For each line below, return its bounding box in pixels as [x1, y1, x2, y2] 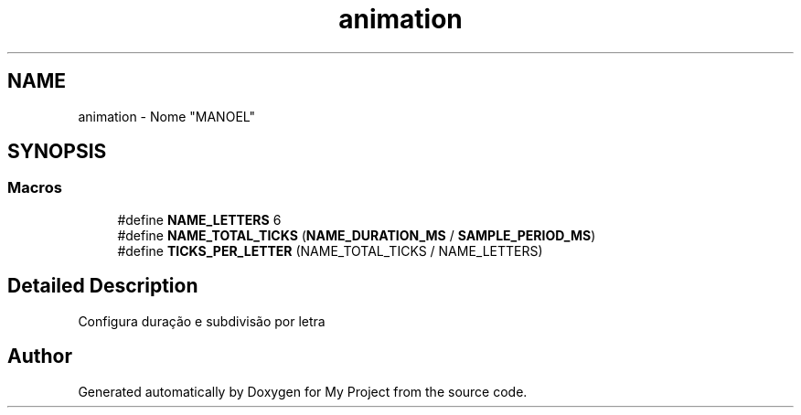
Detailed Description [7, 274, 198, 298]
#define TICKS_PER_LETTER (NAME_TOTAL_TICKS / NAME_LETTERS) [117, 242, 543, 259]
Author [7, 345, 72, 368]
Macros [7, 178, 62, 197]
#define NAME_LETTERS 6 [117, 211, 282, 228]
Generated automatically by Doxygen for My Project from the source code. [78, 383, 528, 399]
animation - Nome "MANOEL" [78, 108, 255, 124]
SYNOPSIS [7, 140, 107, 164]
